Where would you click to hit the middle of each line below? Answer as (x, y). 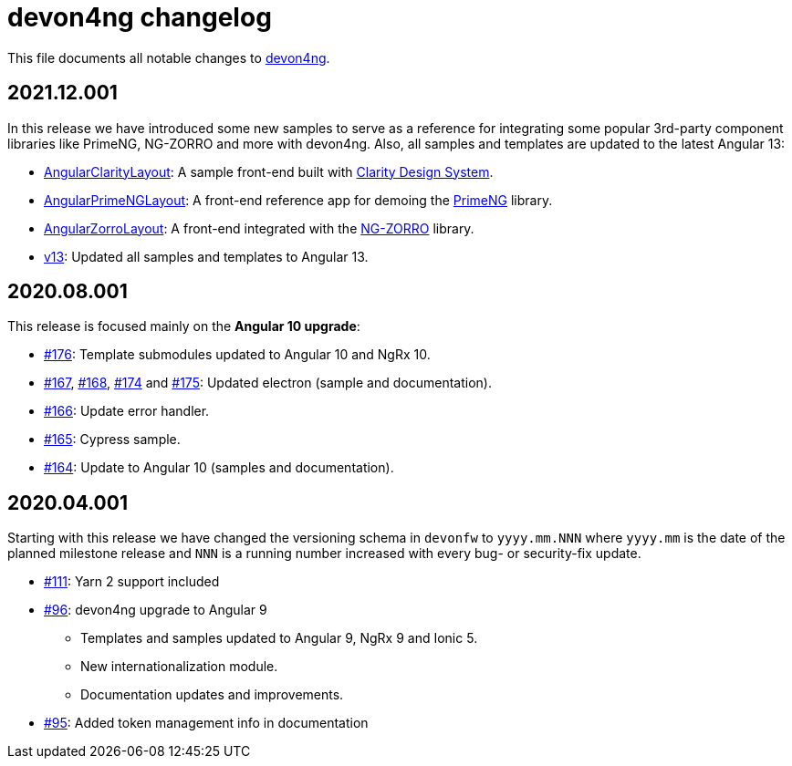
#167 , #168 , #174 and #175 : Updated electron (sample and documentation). (268, 383)
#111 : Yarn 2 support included (132, 582)
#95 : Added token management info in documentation (206, 723)
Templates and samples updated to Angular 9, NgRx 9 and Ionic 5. (279, 638)
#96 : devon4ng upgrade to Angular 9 (156, 610)
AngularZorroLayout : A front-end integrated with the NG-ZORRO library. (259, 228)
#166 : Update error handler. (127, 411)
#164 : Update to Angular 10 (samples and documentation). (219, 468)
